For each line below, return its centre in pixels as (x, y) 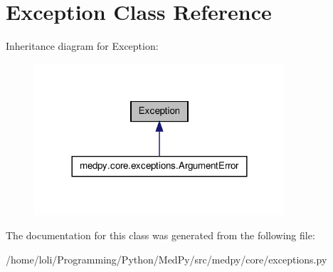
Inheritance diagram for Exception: (82, 46)
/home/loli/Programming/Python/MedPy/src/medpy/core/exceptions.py (166, 259)
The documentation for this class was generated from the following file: (160, 235)
